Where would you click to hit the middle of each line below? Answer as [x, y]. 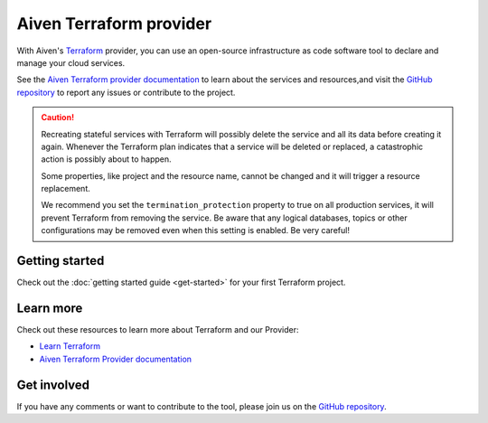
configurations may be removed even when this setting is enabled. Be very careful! [195, 230]
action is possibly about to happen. [106, 159]
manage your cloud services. [71, 62]
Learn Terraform [70, 346]
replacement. [66, 189]
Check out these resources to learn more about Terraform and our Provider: [158, 330]
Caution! [58, 117]
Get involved [53, 385]
